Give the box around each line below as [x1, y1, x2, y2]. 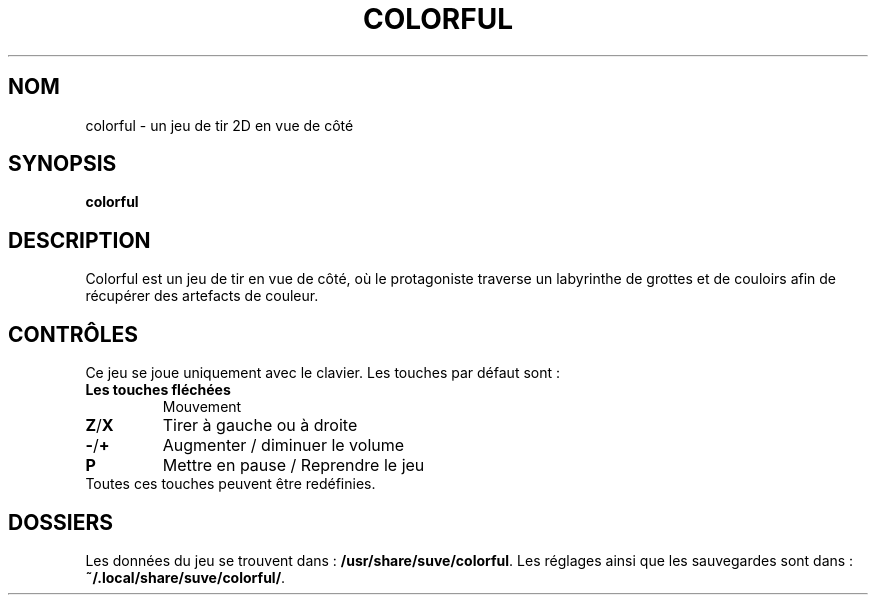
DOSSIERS [8, 509, 114, 535]
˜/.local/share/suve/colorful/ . [85, 568, 286, 586]
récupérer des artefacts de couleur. [85, 287, 319, 305]
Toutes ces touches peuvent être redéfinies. [85, 475, 376, 493]
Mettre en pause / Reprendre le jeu [162, 455, 425, 476]
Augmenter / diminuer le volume [162, 435, 405, 456]
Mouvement [162, 398, 242, 416]
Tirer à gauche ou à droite [162, 415, 358, 436]
